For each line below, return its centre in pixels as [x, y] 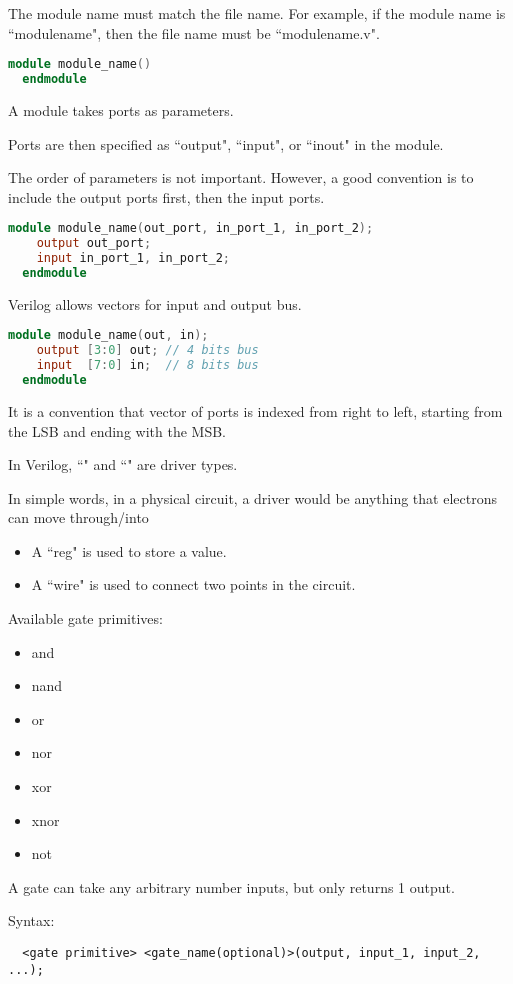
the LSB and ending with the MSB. [117, 430]
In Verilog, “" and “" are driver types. [123, 464]
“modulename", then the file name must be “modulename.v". [194, 32]
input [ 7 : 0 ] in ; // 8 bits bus [147, 365]
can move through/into [78, 517]
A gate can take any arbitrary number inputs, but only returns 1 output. [231, 886]
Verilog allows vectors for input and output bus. [155, 303]
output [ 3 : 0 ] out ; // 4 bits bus [147, 350]
